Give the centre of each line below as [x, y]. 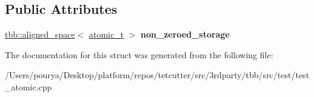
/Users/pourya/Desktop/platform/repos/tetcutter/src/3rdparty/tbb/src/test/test [157, 75]
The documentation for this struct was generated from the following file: [139, 54]
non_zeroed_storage [185, 34]
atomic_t [106, 34]
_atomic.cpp [28, 86]
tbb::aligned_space [40, 34]
